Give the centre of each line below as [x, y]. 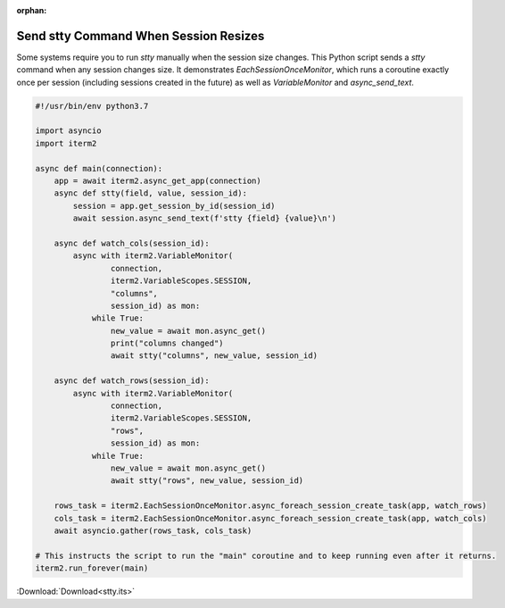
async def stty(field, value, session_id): [150, 193]
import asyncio [68, 131]
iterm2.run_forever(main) [92, 568]
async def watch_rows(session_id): [132, 381]
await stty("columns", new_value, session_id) [214, 356]
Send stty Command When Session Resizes [141, 36]
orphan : [32, 10]
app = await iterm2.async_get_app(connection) [158, 181]
